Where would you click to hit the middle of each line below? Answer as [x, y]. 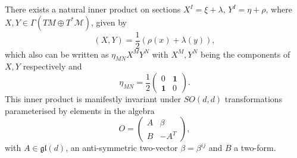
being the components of [246, 54]
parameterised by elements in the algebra [80, 110]
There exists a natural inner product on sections [93, 9]
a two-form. [255, 148]
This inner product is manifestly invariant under [93, 99]
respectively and [52, 66]
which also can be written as [57, 54]
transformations [254, 99]
